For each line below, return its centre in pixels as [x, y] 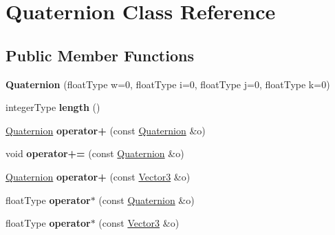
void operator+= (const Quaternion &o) [95, 153]
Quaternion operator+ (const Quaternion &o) [106, 130]
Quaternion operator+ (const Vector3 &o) [98, 176]
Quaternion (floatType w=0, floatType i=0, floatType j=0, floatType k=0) [168, 84]
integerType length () [53, 107]
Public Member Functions [100, 55]
